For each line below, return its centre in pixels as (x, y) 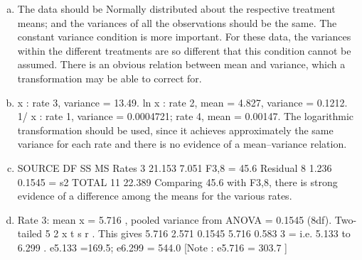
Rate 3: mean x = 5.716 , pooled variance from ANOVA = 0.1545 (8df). (175, 219)
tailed (30, 233)
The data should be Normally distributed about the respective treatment (176, 9)
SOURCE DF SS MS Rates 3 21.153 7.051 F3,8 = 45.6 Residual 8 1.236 (175, 167)
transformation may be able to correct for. (110, 78)
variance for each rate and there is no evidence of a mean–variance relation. (182, 144)
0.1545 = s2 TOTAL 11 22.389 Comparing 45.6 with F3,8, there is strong (177, 182)
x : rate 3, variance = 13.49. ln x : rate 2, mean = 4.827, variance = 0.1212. (182, 102)
